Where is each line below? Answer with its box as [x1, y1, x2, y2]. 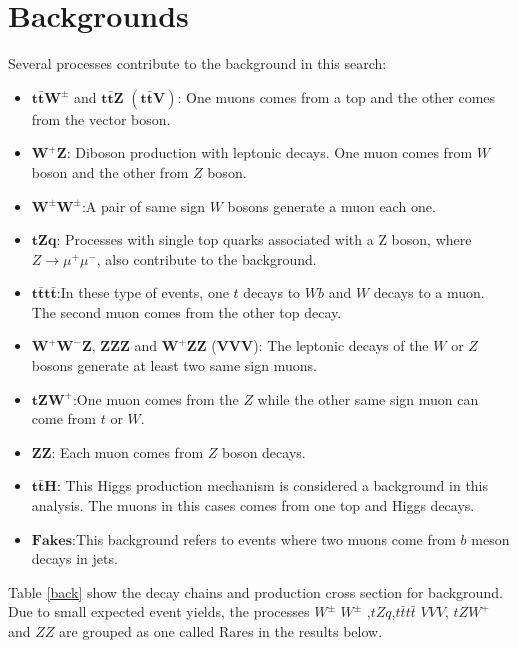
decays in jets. [31, 548, 118, 569]
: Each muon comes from [51, 441, 204, 462]
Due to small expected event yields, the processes [8, 601, 310, 622]
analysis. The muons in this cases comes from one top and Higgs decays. [31, 495, 475, 516]
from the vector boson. [31, 108, 171, 129]
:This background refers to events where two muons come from [72, 528, 456, 549]
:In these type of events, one [56, 282, 229, 303]
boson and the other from [31, 161, 189, 182]
